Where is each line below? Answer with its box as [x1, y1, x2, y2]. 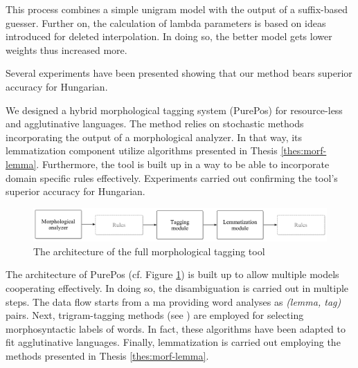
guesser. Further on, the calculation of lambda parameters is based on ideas [6, 15, 326, 30]
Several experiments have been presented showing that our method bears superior [6, 66, 352, 80]
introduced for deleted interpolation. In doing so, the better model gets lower [6, 29, 332, 44]
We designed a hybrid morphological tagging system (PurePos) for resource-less [6, 102, 343, 117]
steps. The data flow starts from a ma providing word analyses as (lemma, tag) [6, 294, 341, 309]
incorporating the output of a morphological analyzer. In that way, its [6, 129, 303, 144]
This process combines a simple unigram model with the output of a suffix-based [6, 2, 348, 16]
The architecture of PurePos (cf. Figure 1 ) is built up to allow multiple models [6, 267, 339, 282]
